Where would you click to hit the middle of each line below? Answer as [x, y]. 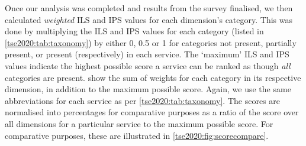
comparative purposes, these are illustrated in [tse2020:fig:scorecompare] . [137, 135]
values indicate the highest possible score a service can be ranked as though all [148, 65]
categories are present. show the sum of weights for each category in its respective [153, 77]
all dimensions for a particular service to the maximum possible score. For [139, 123]
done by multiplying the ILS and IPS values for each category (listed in [134, 31]
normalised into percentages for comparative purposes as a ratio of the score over [152, 112]
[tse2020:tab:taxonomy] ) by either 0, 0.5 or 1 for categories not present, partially [151, 42]
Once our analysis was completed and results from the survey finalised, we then [149, 8]
